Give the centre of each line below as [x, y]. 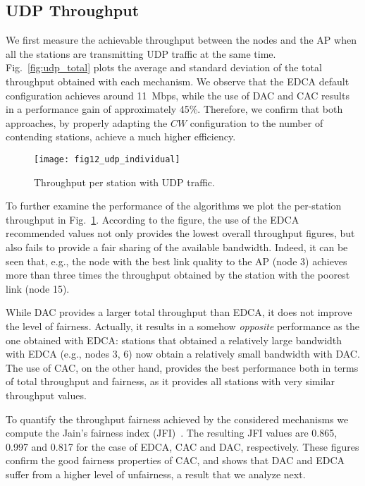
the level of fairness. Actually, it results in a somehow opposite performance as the [182, 326]
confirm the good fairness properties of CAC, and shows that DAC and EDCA [175, 460]
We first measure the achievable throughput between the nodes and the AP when [181, 40]
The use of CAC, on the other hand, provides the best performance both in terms [182, 367]
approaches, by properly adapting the [87, 122]
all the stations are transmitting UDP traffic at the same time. [141, 53]
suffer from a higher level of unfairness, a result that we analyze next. [156, 474]
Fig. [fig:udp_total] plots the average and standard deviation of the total [164, 67]
